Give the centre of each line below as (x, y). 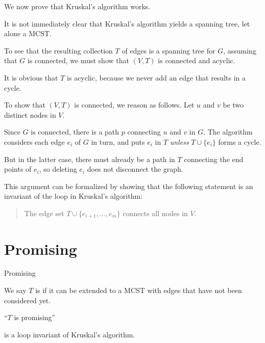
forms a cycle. (240, 141)
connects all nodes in (155, 213)
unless (179, 141)
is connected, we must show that (78, 60)
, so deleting (58, 169)
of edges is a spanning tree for (168, 50)
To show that (25, 105)
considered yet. (28, 300)
